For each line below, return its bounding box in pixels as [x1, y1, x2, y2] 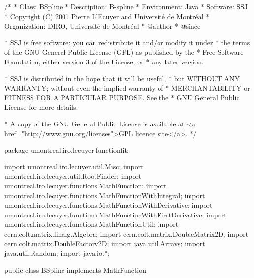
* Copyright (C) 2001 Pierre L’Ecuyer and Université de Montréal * [4, 11, 210, 21]
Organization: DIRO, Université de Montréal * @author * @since [4, 21, 201, 31]
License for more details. [4, 102, 78, 112]
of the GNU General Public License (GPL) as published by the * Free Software [4, 47, 244, 57]
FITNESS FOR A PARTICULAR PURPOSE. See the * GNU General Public [4, 92, 240, 102]
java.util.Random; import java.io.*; [4, 248, 110, 258]
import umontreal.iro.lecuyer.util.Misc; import [4, 161, 144, 171]
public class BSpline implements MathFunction [4, 264, 147, 275]
